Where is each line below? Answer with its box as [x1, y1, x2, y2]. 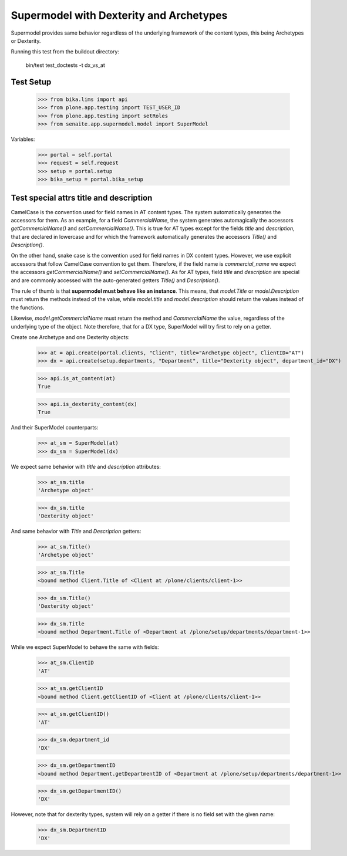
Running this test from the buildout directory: [11, 48, 120, 55]
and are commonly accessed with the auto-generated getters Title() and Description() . [11, 276, 220, 284]
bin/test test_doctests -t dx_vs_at [25, 62, 106, 69]
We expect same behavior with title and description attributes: [11, 463, 161, 470]
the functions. [11, 304, 45, 311]
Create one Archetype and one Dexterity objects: [11, 334, 130, 340]
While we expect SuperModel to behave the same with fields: [11, 644, 160, 651]
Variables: [11, 136, 35, 143]
